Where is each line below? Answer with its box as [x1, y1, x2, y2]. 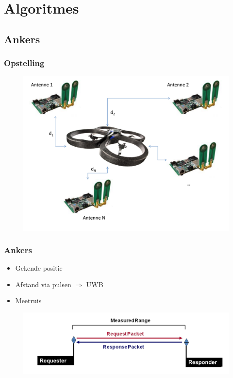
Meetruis [15, 295, 42, 306]
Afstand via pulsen [15, 279, 71, 289]
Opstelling [4, 57, 45, 69]
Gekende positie [15, 263, 63, 273]
